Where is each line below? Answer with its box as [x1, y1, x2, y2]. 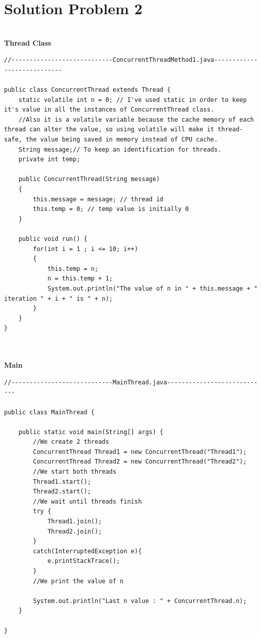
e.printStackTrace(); [47, 557, 120, 565]
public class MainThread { [4, 408, 95, 416]
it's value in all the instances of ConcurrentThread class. [4, 106, 214, 114]
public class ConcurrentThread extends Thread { [4, 86, 171, 94]
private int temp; [18, 156, 80, 163]
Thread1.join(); [47, 518, 102, 525]
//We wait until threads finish [33, 498, 142, 505]
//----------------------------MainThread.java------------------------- [4, 378, 258, 386]
